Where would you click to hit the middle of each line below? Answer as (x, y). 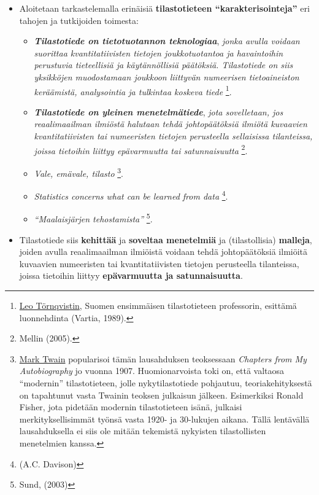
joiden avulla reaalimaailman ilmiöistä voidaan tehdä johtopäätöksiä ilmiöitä (163, 251)
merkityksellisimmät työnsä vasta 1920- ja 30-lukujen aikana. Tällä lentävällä (164, 419)
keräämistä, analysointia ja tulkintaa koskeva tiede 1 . (133, 90)
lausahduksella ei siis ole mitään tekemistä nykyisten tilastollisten (143, 431)
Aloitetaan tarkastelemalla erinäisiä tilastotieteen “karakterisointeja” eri (164, 8)
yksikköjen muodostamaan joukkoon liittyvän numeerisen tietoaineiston (167, 76)
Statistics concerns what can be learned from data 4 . (131, 195)
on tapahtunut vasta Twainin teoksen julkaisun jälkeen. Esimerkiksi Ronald (161, 395)
